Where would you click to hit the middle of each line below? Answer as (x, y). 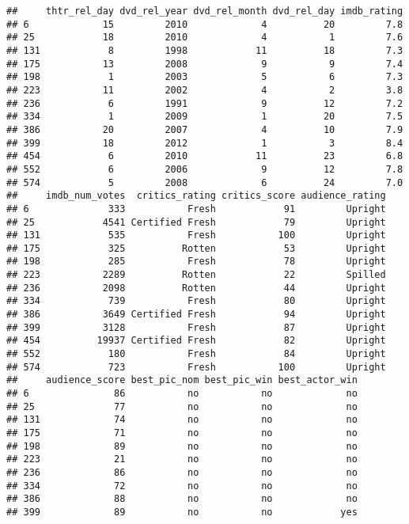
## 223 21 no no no (182, 459)
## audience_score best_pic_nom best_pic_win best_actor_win (182, 380)
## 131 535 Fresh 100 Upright (196, 235)
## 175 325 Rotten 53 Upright (196, 248)
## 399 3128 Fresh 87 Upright (196, 327)
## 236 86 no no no (182, 472)
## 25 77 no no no (182, 406)
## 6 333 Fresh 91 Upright (196, 209)
